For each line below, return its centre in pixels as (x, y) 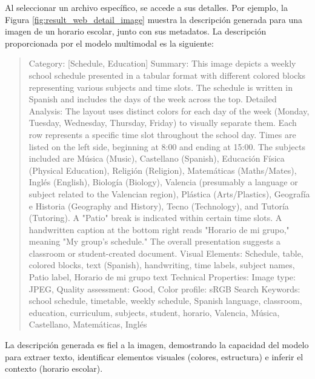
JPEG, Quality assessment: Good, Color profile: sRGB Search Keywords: (164, 288)
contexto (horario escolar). (54, 368)
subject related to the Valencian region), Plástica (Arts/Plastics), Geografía (169, 193)
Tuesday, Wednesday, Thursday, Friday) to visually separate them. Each (163, 123)
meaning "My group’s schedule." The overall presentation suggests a (154, 241)
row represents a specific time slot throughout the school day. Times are (162, 134)
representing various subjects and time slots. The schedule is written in (161, 87)
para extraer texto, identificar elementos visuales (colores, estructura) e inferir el (154, 356)
